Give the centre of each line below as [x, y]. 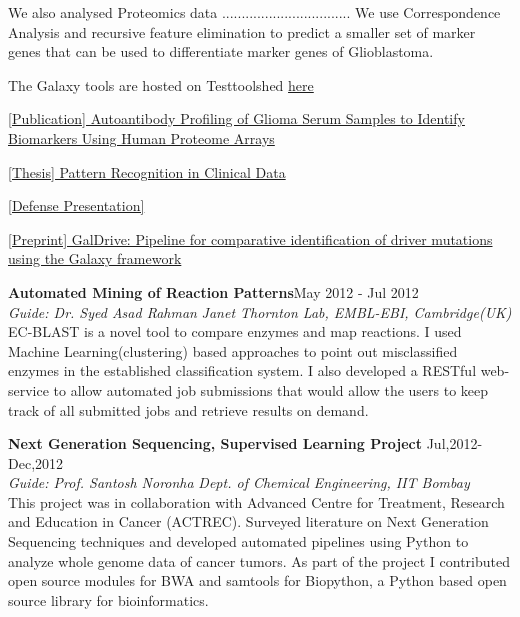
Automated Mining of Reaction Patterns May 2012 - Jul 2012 [213, 291]
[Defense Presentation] [76, 205]
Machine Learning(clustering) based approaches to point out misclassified [233, 350]
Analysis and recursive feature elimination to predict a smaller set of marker [242, 31]
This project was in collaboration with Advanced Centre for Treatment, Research [256, 501]
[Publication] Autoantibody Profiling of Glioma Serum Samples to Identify [236, 118]
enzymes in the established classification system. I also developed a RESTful [242, 370]
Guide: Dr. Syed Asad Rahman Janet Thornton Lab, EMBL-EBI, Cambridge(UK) [260, 311]
